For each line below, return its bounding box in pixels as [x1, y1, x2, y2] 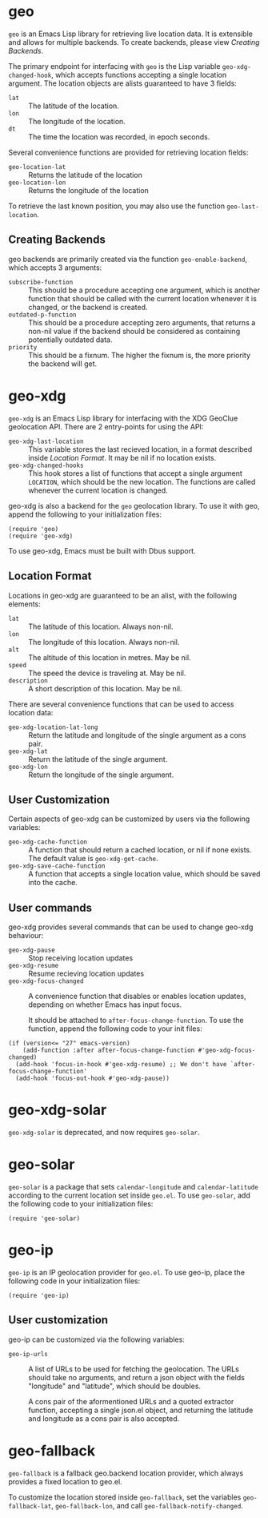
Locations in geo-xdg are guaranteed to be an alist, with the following [8, 590, 238, 600]
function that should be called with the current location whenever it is [28, 293, 258, 303]
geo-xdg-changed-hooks [8, 461, 84, 469]
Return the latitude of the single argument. [28, 754, 168, 763]
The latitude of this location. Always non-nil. [28, 622, 174, 631]
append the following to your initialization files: [8, 509, 162, 519]
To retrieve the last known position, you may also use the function [8, 201, 226, 211]
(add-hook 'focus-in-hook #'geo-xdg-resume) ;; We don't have [15, 1061, 227, 1069]
